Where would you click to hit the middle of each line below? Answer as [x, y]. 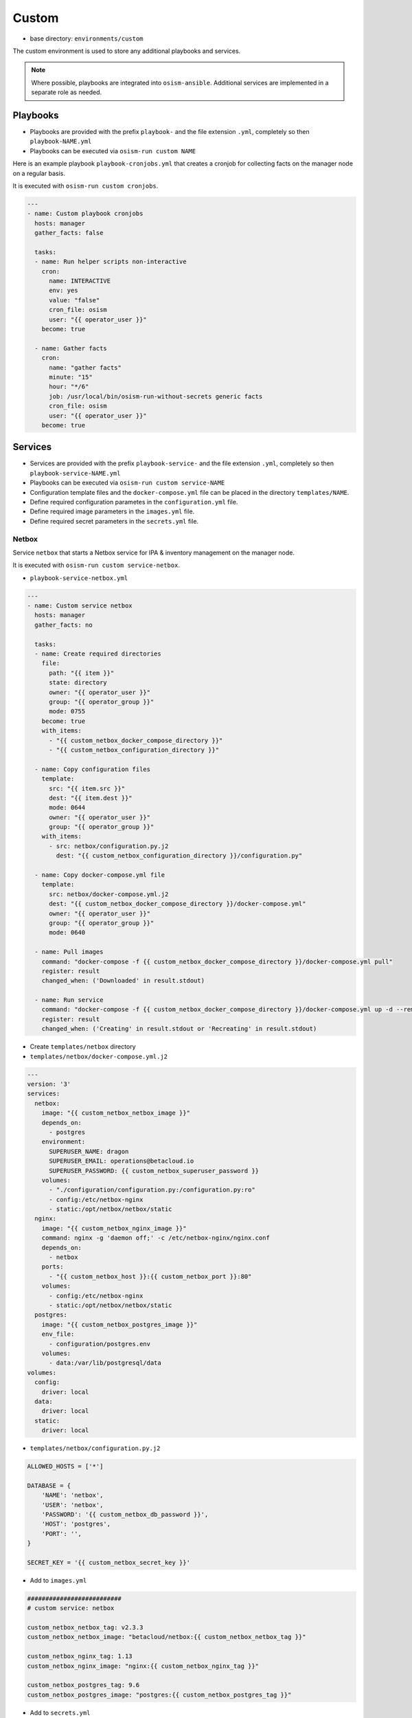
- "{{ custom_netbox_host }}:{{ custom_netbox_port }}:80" [150, 1276]
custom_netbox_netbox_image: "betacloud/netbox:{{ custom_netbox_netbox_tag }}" [167, 1637]
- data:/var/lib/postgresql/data [105, 1363]
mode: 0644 [67, 808]
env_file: [58, 1334]
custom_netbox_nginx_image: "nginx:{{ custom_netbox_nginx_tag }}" [143, 1666]
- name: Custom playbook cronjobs [85, 214]
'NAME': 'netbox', [72, 1495]
